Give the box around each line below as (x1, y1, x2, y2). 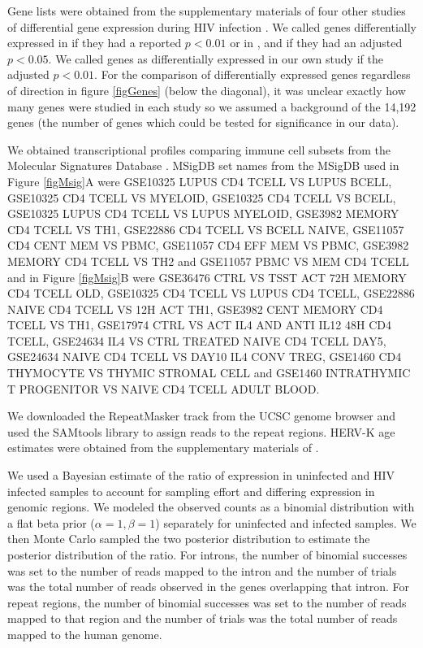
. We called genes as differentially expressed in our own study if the (48, 50, 383, 67)
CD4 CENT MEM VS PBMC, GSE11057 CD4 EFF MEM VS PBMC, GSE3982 (7, 237, 409, 254)
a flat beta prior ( (7, 514, 95, 531)
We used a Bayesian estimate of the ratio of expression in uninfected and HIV (7, 467, 395, 484)
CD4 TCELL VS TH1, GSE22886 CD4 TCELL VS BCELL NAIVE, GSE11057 (7, 220, 404, 237)
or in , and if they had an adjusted (230, 34, 403, 51)
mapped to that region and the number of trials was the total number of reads (7, 610, 398, 627)
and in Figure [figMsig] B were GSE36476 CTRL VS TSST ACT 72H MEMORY (7, 268, 407, 285)
